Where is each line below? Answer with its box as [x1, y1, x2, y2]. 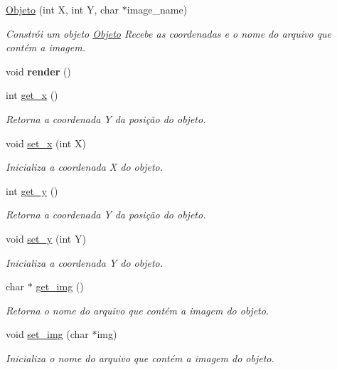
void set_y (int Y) [6, 231, 86, 245]
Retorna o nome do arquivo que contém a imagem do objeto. [6, 302, 269, 317]
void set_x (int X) [6, 135, 86, 150]
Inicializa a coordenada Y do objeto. [6, 255, 164, 270]
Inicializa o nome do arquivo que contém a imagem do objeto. [6, 350, 274, 365]
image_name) [127, 2, 188, 16]
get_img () [36, 279, 84, 294]
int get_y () [6, 183, 58, 198]
